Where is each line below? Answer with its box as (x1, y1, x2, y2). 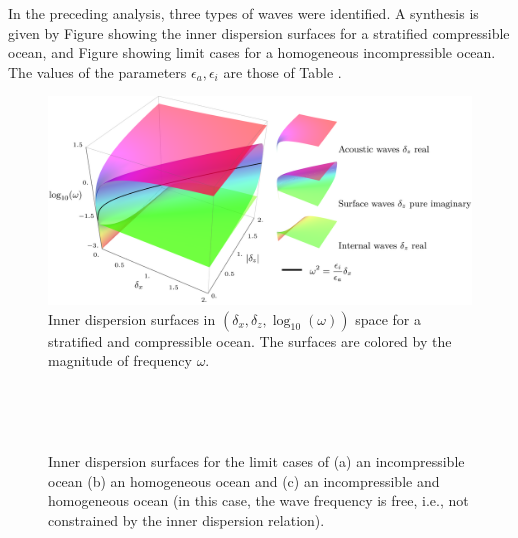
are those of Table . (223, 61, 342, 82)
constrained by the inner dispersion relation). (48, 509, 325, 530)
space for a (355, 308, 421, 329)
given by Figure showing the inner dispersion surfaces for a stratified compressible (8, 22, 510, 43)
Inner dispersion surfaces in (48, 308, 216, 329)
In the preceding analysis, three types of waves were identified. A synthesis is (8, 3, 479, 23)
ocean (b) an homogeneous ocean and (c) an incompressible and (48, 470, 440, 491)
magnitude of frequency (48, 350, 192, 371)
